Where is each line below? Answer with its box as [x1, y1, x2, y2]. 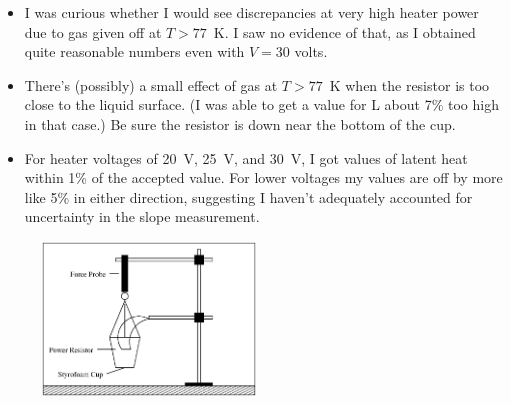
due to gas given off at [24, 21, 162, 42]
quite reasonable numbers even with [24, 41, 245, 62]
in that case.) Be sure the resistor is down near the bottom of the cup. [24, 113, 456, 134]
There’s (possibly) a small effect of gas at [24, 74, 278, 95]
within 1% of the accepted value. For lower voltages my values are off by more [24, 167, 503, 188]
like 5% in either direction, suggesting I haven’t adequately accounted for [24, 186, 473, 207]
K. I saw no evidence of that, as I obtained [213, 21, 476, 42]
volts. [294, 41, 328, 62]
